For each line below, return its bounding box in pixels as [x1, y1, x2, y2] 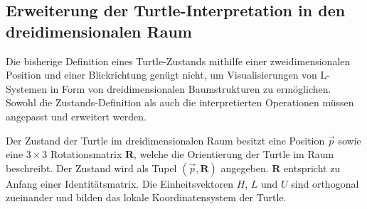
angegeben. [220, 160, 269, 175]
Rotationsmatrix [50, 147, 122, 162]
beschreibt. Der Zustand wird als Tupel [6, 160, 177, 175]
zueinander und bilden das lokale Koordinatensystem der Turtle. [6, 190, 287, 205]
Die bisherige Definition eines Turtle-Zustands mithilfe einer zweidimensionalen [6, 53, 351, 68]
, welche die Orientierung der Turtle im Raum [134, 147, 334, 162]
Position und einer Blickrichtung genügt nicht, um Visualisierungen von [6, 67, 317, 82]
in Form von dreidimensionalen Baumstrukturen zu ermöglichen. [50, 81, 331, 96]
